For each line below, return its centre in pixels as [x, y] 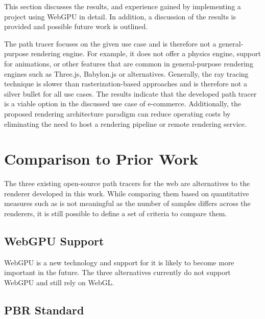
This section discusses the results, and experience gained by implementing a [123, 6]
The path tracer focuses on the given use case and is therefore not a [110, 43]
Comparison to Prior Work [101, 159]
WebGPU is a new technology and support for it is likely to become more [119, 262]
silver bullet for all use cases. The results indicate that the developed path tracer [130, 93]
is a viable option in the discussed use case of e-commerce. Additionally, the [123, 104]
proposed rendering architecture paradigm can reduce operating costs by [117, 113]
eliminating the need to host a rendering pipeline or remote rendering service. [125, 123]
